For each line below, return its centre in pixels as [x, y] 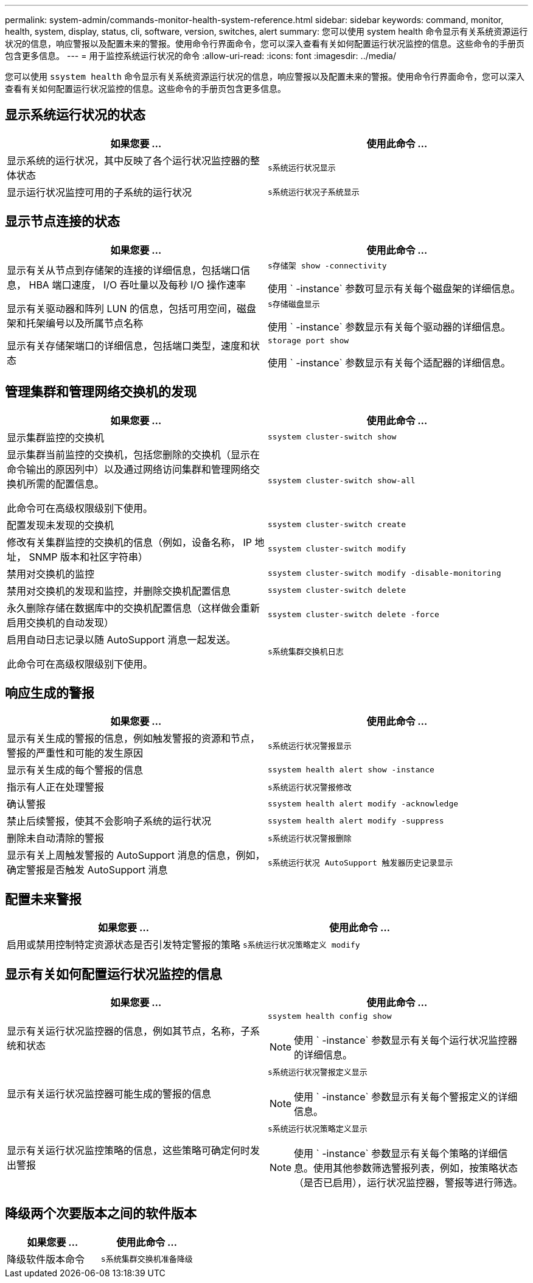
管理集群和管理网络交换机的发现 [101, 392]
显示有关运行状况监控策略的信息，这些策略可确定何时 [129, 1150]
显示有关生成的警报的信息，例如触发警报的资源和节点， [134, 739]
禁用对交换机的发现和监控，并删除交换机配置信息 [119, 591]
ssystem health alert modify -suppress [356, 820]
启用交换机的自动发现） [61, 622]
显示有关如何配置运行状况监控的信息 [113, 974]
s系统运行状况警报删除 [310, 838]
